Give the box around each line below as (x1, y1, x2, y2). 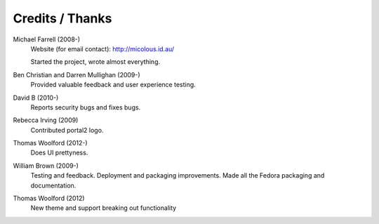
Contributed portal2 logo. (30, 126, 104, 134)
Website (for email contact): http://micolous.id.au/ (30, 44, 175, 53)
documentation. (30, 181, 77, 190)
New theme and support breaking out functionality (30, 204, 177, 212)
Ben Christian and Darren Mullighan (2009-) (13, 70, 140, 79)
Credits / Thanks (13, 11, 112, 26)
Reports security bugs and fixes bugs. (30, 103, 141, 112)
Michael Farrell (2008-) (13, 35, 81, 44)
